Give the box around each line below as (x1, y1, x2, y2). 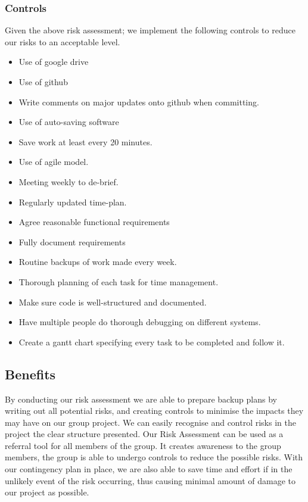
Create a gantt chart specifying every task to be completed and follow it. (18, 335, 285, 348)
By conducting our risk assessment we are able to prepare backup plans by (5, 392, 277, 405)
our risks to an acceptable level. (5, 35, 120, 48)
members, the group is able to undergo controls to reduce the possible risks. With (5, 451, 303, 463)
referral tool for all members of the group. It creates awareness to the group (5, 439, 281, 451)
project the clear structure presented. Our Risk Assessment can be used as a (5, 428, 284, 440)
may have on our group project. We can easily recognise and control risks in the (5, 416, 296, 428)
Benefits (5, 364, 56, 383)
